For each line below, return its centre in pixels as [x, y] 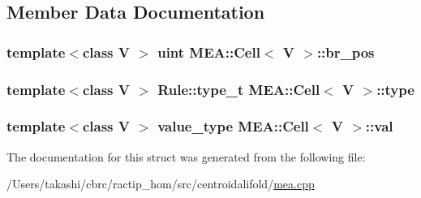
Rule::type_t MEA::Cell [239, 89]
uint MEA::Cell [209, 52]
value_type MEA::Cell [233, 126]
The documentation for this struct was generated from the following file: [186, 156]
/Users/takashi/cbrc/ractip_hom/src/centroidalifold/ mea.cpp [161, 184]
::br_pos [346, 52]
